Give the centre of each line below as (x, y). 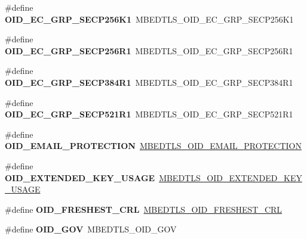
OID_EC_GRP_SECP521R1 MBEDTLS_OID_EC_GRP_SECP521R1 (149, 114)
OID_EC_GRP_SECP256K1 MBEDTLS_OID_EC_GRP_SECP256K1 (149, 19)
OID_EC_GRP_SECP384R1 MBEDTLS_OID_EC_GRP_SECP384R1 (149, 82)
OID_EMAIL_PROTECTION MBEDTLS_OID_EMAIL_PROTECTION (153, 146)
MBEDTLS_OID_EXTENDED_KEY (231, 177)
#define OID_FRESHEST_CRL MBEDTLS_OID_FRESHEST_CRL (144, 209)
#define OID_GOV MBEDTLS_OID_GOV (91, 229)
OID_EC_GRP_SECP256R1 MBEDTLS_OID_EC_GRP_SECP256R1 (149, 50)
